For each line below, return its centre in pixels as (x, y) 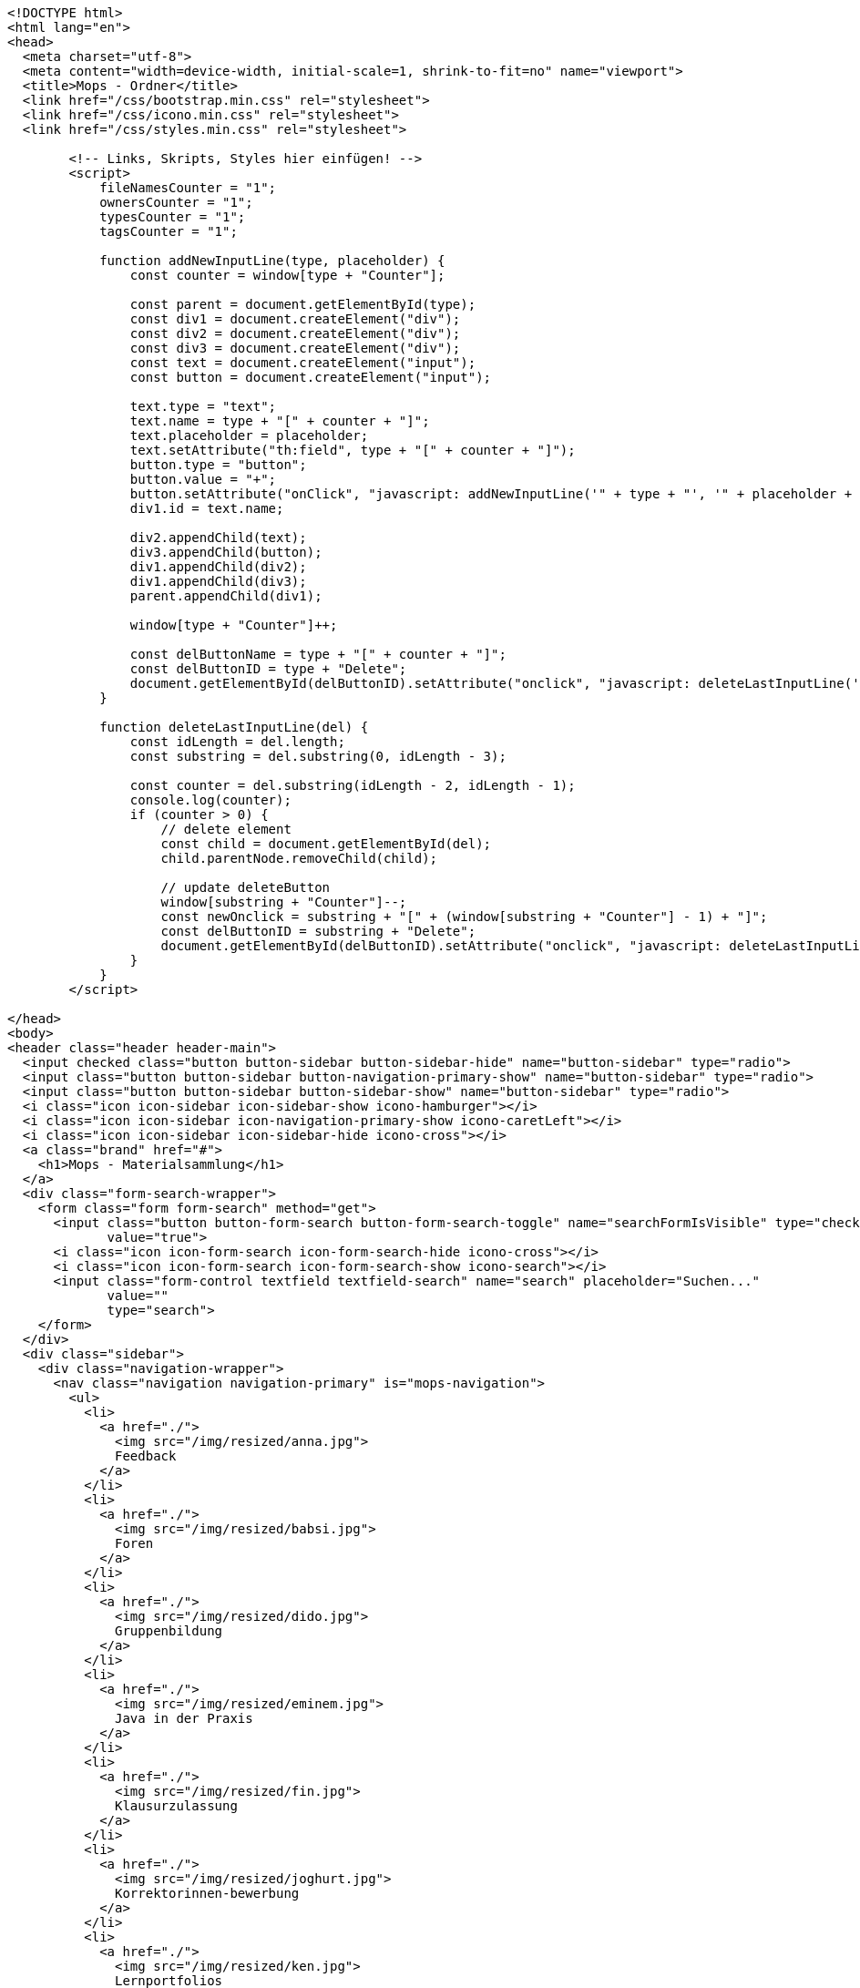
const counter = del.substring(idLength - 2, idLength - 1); (353, 785)
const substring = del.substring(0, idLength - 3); (318, 756)
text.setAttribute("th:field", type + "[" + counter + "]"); (353, 450)
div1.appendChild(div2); (218, 567)
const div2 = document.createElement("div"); (295, 333)
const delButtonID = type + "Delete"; (268, 669)
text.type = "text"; (203, 406)
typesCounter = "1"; (173, 217)
